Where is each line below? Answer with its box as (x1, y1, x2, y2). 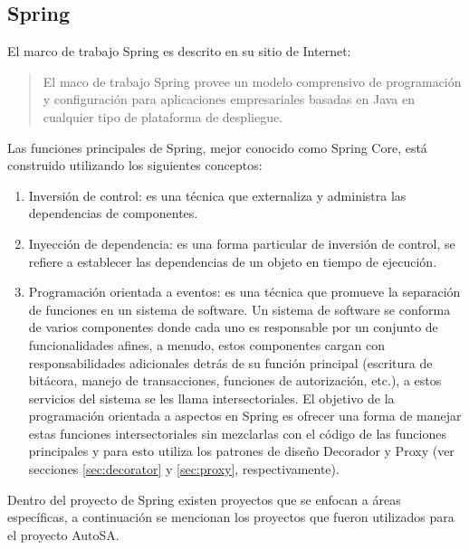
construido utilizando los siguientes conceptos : (7, 156, 263, 175)
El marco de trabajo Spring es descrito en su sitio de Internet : (7, 42, 351, 61)
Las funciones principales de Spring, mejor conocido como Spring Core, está (7, 137, 427, 156)
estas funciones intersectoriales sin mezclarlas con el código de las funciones (28, 423, 446, 442)
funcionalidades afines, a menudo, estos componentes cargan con (28, 335, 385, 354)
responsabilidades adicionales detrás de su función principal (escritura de (28, 353, 433, 372)
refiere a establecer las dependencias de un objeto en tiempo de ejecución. (28, 251, 437, 270)
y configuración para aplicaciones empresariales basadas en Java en (43, 90, 416, 109)
